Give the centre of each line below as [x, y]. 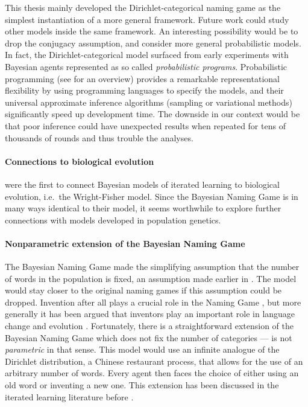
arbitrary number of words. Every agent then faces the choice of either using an [152, 373]
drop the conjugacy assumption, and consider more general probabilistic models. [153, 43]
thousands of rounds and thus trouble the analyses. [99, 137]
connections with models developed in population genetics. [113, 220]
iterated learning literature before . [69, 396]
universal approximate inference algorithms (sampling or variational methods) [149, 102]
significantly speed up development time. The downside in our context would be [152, 114]
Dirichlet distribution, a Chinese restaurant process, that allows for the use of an [154, 361]
